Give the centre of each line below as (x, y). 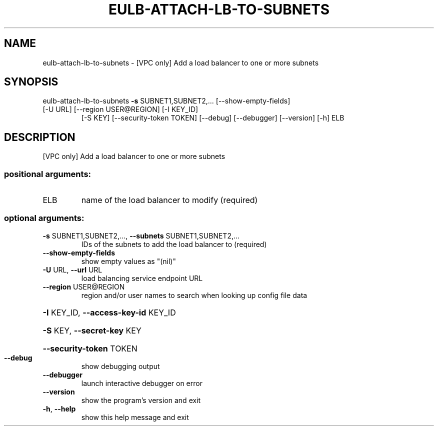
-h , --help (59, 408)
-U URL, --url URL (72, 269)
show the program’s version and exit (141, 400)
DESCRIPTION (40, 137)
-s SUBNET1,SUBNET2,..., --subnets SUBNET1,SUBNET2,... (141, 235)
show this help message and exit (135, 417)
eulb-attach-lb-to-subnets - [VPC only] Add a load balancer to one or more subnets (181, 62)
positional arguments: (48, 174)
